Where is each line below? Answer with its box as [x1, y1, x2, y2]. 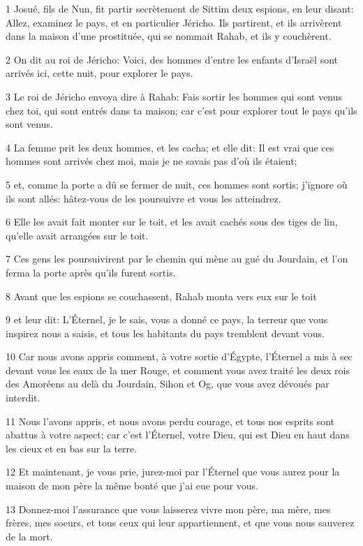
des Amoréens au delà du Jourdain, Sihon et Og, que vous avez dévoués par [6, 376, 329, 391]
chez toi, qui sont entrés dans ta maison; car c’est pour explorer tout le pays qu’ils [6, 103, 357, 117]
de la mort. [6, 529, 53, 543]
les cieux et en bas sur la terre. [6, 441, 138, 455]
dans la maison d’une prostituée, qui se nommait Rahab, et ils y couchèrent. [6, 29, 332, 43]
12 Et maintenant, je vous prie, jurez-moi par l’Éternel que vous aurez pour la [6, 464, 340, 479]
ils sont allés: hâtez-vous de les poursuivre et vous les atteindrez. [6, 191, 281, 205]
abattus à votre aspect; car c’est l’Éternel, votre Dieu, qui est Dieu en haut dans [6, 427, 350, 442]
